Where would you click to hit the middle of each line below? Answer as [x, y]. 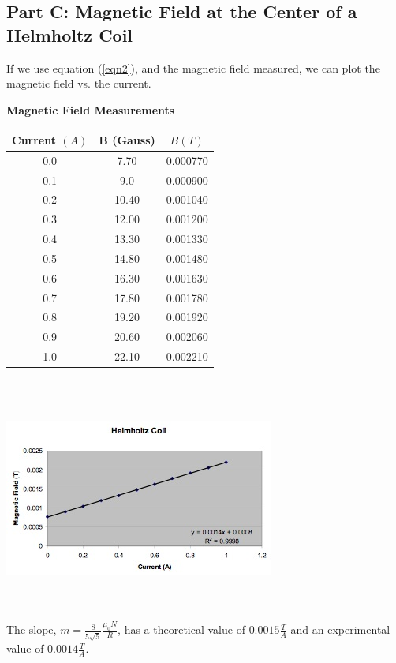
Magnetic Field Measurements [91, 109]
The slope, [32, 629]
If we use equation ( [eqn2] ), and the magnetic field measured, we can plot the [193, 67]
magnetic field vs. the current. [79, 83]
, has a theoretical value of [181, 629]
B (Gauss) [127, 139]
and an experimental [340, 629]
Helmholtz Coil [70, 34]
